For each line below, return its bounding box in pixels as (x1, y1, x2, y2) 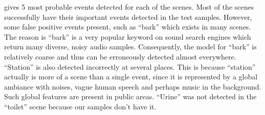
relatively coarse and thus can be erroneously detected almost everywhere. (4, 51, 236, 62)
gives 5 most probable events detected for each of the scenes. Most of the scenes (4, 2, 254, 12)
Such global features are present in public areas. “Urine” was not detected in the (4, 91, 257, 102)
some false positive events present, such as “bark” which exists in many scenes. (4, 21, 251, 32)
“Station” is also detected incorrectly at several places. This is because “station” (4, 61, 256, 72)
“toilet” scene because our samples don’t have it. (4, 101, 157, 111)
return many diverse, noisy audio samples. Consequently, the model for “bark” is (4, 41, 257, 52)
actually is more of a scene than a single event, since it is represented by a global (4, 71, 258, 82)
